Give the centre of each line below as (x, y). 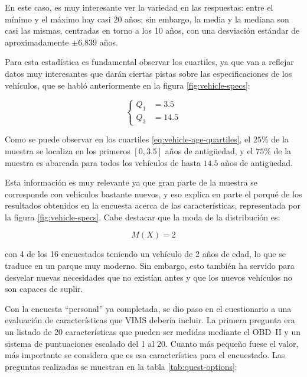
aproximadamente (37, 42)
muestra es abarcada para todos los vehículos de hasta (103, 162)
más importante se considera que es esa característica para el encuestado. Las (145, 355)
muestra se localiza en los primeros (68, 150)
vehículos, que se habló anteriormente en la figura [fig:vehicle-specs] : (128, 85)
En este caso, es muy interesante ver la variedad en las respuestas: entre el (139, 7)
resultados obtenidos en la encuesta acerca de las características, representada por (153, 205)
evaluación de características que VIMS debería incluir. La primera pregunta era (150, 320)
